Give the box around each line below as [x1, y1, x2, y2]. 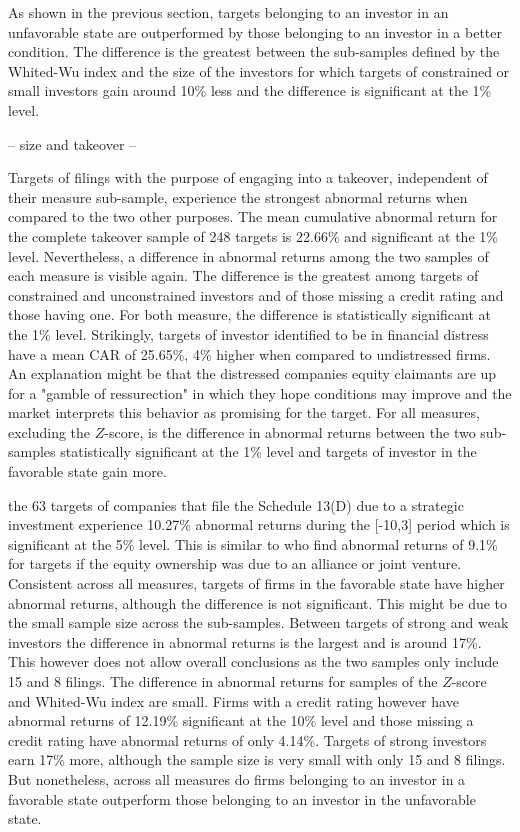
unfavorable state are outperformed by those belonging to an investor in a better [8, 21, 502, 42]
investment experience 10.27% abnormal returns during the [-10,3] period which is [8, 514, 510, 535]
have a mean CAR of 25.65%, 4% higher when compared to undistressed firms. [8, 343, 491, 364]
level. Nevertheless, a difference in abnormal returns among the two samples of [8, 245, 489, 266]
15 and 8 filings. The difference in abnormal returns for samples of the [8, 671, 438, 691]
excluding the [8, 421, 91, 442]
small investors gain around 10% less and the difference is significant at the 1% [8, 80, 492, 101]
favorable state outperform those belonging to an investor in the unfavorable [8, 788, 476, 809]
